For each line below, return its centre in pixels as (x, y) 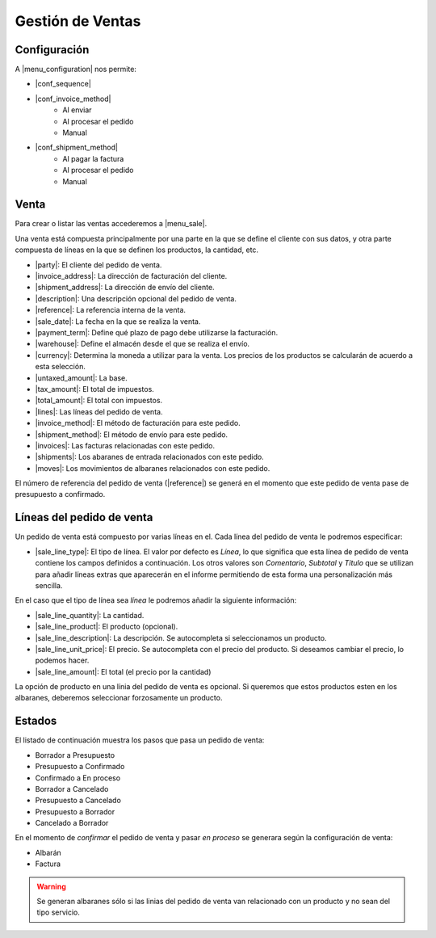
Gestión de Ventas (78, 21)
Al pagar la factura (93, 158)
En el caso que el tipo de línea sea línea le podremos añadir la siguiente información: (156, 600)
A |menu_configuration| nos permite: (76, 69)
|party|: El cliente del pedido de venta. (99, 265)
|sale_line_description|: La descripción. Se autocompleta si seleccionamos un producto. (181, 637)
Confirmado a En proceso (78, 778)
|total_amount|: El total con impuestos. (99, 401)
